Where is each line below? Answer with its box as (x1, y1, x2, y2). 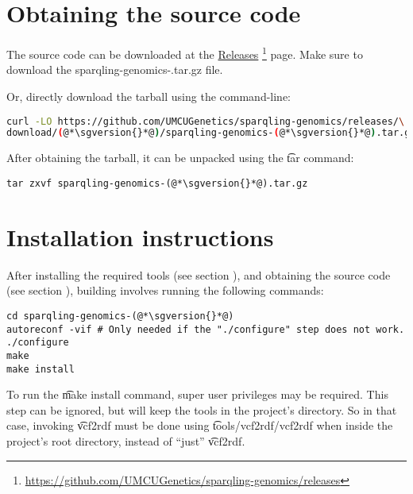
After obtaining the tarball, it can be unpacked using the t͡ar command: (6, 149, 354, 166)
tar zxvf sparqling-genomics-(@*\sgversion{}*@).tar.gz (6, 177, 308, 189)
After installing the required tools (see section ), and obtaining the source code (6, 266, 391, 283)
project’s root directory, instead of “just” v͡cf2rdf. (6, 432, 245, 449)
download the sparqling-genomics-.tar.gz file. (6, 61, 223, 78)
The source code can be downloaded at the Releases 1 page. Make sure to (6, 44, 363, 62)
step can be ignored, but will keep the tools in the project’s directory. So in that (6, 401, 397, 418)
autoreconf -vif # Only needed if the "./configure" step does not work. (6, 323, 405, 335)
